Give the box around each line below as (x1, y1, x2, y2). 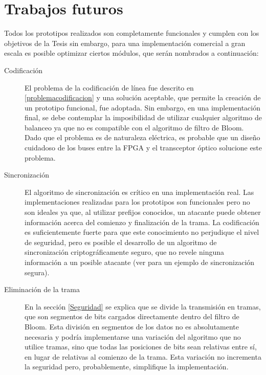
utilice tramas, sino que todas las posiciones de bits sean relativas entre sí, (25, 341, 257, 352)
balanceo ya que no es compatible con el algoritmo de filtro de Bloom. (25, 122, 244, 133)
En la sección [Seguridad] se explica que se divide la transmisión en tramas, (25, 301, 261, 312)
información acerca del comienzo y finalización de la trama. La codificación (25, 216, 259, 227)
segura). (25, 267, 50, 277)
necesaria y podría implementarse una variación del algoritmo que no (25, 331, 241, 342)
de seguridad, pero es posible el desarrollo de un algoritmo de (25, 236, 217, 247)
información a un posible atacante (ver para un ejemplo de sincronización (25, 257, 255, 267)
